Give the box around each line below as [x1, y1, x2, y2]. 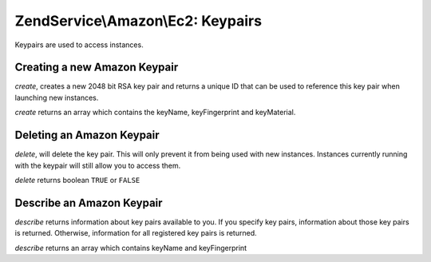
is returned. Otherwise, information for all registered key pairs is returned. [14, 228, 257, 238]
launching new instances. [14, 93, 99, 102]
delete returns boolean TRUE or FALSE [14, 175, 140, 185]
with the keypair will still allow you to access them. [14, 161, 181, 170]
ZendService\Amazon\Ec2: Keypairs [14, 12, 263, 30]
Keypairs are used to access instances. [14, 40, 144, 50]
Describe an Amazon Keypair [14, 196, 163, 209]
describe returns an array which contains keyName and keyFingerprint [14, 243, 247, 252]
